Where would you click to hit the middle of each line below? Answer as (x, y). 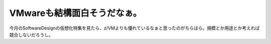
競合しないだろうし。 (31, 34)
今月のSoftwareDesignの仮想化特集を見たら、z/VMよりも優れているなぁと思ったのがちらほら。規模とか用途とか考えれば (134, 28)
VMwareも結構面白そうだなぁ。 (76, 13)
